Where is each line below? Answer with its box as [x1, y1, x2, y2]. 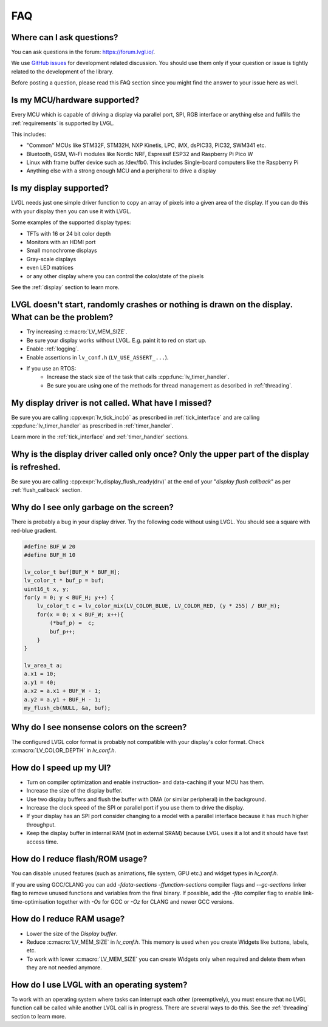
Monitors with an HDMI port [26, 238, 96, 245]
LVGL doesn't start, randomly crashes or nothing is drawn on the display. [11, 299, 293, 310]
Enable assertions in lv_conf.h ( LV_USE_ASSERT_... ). [26, 353, 169, 361]
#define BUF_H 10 [24, 551, 76, 558]
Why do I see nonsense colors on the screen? [11, 722, 187, 732]
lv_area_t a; [24, 662, 63, 669]
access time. [26, 838, 59, 845]
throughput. [26, 821, 56, 828]
